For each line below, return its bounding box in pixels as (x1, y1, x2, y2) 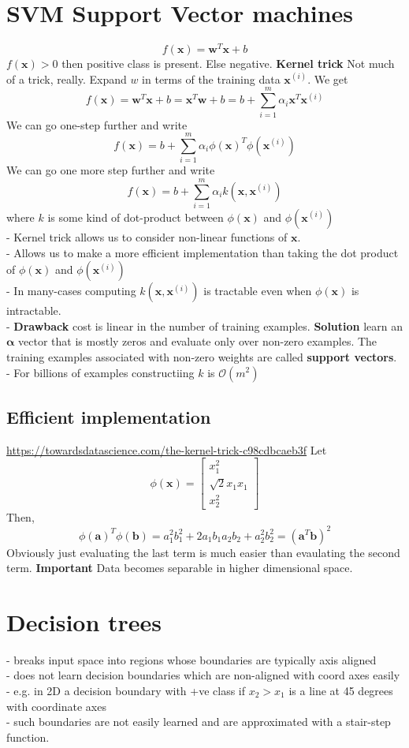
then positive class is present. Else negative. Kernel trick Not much (61, 55, 395, 72)
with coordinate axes (6, 698, 106, 714)
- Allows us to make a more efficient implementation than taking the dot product (6, 244, 399, 260)
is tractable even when (203, 282, 312, 299)
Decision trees (6, 605, 162, 638)
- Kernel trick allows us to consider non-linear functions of (6, 228, 288, 245)
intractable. (6, 302, 61, 319)
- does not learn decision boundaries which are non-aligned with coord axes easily (6, 667, 400, 683)
